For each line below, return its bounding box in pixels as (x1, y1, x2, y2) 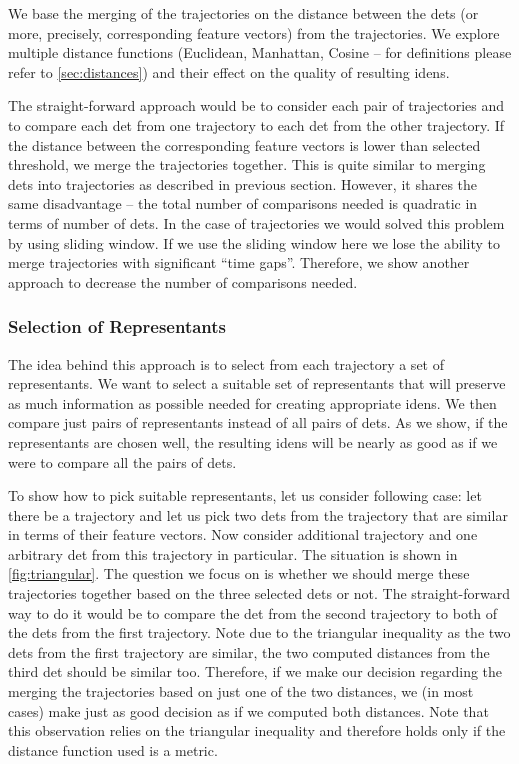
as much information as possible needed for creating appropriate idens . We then (8, 392, 497, 413)
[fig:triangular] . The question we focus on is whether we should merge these (8, 563, 470, 584)
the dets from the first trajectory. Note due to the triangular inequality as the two (8, 622, 511, 643)
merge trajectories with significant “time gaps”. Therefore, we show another (8, 252, 470, 273)
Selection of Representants (8, 314, 227, 339)
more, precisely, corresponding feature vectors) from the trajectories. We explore (8, 22, 500, 43)
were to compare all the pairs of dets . (8, 451, 237, 472)
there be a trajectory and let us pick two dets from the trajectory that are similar (8, 504, 508, 525)
